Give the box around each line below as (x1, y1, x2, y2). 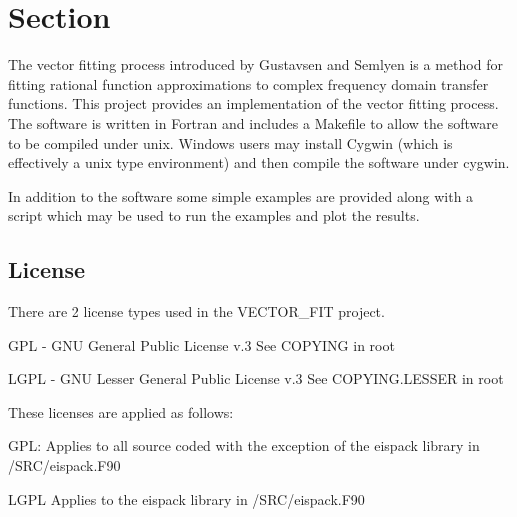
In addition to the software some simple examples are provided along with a (8, 185, 474, 206)
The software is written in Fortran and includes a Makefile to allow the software (8, 112, 498, 133)
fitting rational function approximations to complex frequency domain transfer (8, 73, 489, 94)
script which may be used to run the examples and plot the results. (8, 205, 420, 226)
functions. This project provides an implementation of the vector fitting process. (8, 93, 499, 114)
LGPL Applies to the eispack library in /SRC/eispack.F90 (8, 488, 365, 509)
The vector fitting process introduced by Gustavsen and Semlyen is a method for (8, 54, 503, 75)
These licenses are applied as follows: (8, 401, 234, 422)
